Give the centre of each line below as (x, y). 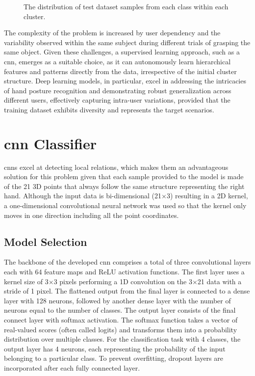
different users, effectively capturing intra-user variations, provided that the (117, 100)
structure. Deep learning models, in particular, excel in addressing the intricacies (125, 81)
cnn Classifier (50, 143)
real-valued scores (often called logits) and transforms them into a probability (121, 329)
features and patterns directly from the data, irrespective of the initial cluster (120, 71)
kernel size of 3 (26, 281)
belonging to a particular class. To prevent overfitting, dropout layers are (114, 358)
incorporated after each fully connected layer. (72, 367)
